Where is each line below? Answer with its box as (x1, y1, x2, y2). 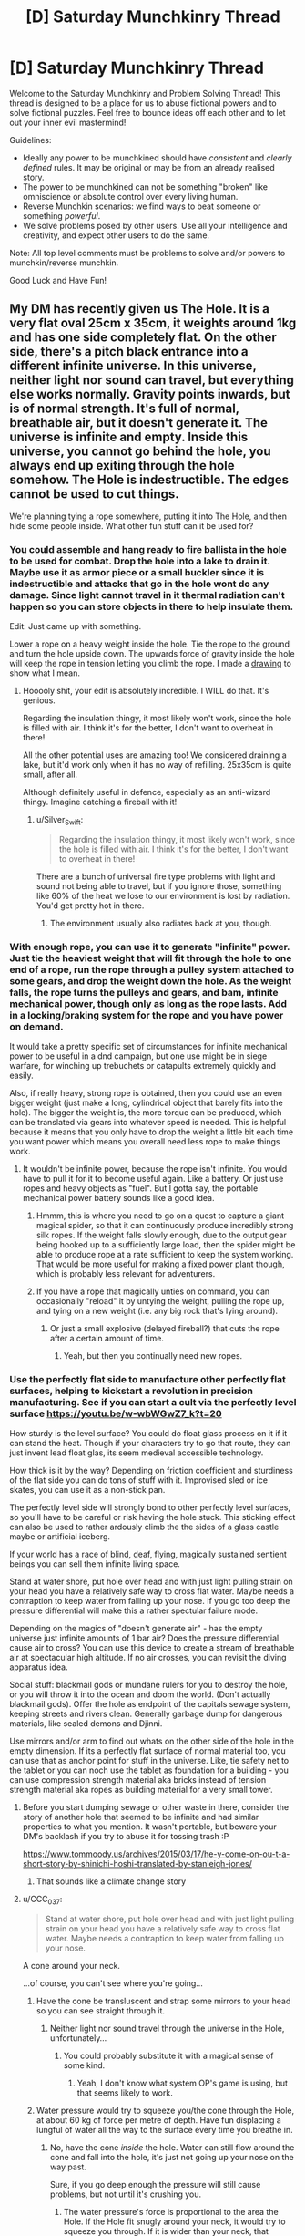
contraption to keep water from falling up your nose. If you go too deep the (9, 1596, 290, 1607)
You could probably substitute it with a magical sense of (63, 2050, 274, 2062)
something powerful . (22, 210, 101, 221)
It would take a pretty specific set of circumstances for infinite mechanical (9, 1041, 288, 1052)
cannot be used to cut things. (9, 486, 179, 502)
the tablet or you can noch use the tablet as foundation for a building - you (9, 1765, 289, 1775)
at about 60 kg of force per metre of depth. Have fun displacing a (36, 2115, 282, 2126)
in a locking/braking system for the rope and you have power (9, 1009, 284, 1021)
